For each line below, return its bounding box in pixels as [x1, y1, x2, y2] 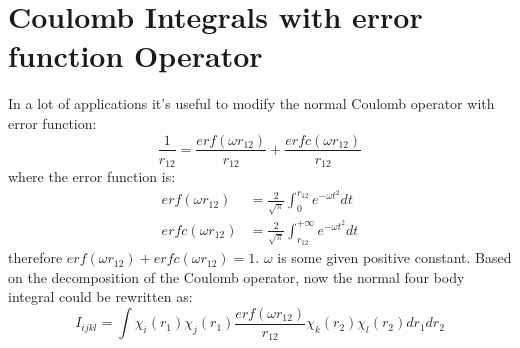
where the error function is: [8, 166, 176, 187]
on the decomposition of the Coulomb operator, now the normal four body [8, 266, 465, 287]
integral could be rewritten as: [8, 286, 193, 307]
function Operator [8, 35, 263, 76]
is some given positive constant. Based [277, 247, 512, 268]
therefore [8, 247, 63, 268]
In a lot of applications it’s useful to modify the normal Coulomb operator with [8, 93, 495, 114]
